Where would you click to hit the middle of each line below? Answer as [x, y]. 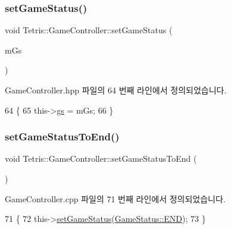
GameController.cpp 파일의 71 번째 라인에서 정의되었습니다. [115, 198]
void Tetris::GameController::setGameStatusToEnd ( [101, 159]
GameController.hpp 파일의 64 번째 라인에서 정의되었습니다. [116, 90]
